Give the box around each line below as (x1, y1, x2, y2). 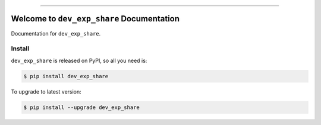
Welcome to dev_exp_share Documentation (11, 14, 180, 24)
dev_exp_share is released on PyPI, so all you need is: (11, 57, 147, 64)
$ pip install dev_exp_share (23, 73, 109, 79)
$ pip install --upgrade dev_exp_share (23, 104, 140, 111)
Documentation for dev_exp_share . (11, 30, 101, 37)
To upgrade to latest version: (11, 88, 81, 95)
